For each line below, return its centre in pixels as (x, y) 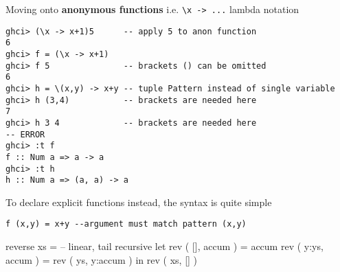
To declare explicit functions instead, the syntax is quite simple (139, 202)
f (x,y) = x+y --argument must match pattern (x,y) (126, 224)
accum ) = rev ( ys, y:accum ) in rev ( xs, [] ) (102, 259)
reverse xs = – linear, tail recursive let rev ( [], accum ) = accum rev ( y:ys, (165, 246)
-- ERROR (25, 134)
